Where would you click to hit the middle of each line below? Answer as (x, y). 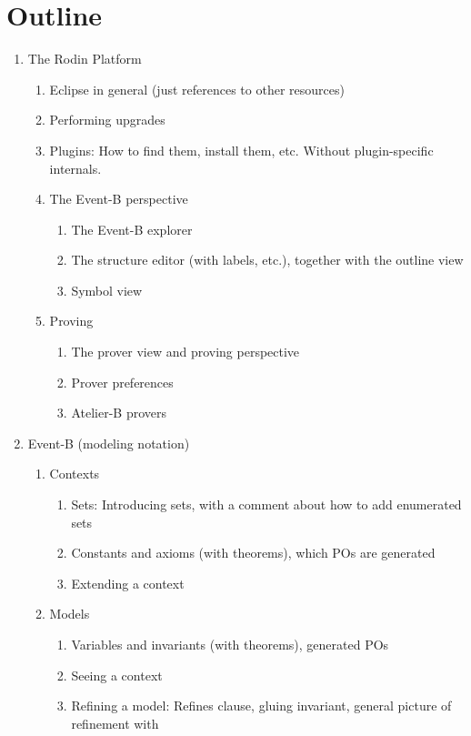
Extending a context (128, 583)
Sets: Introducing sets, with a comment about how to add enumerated (266, 504)
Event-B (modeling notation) (109, 443)
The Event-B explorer (132, 229)
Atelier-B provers (119, 413)
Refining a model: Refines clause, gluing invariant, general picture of (261, 706)
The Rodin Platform (85, 59)
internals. (75, 168)
